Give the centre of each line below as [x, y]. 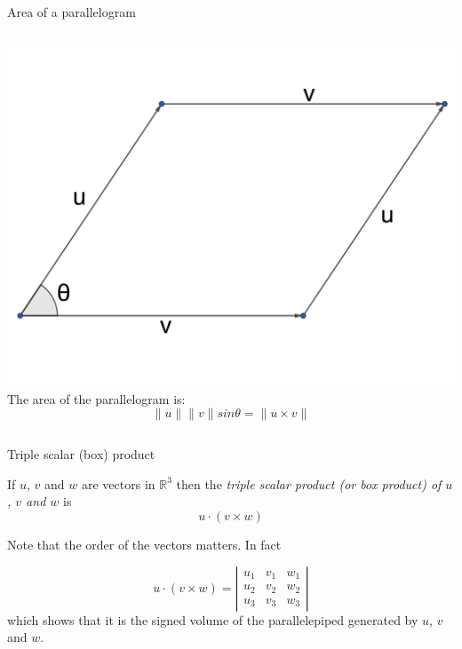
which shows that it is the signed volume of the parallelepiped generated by [213, 619]
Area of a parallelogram [72, 12]
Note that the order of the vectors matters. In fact [144, 544]
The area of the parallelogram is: [96, 398]
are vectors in [118, 483]
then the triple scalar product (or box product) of [309, 483]
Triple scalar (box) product [81, 454]
